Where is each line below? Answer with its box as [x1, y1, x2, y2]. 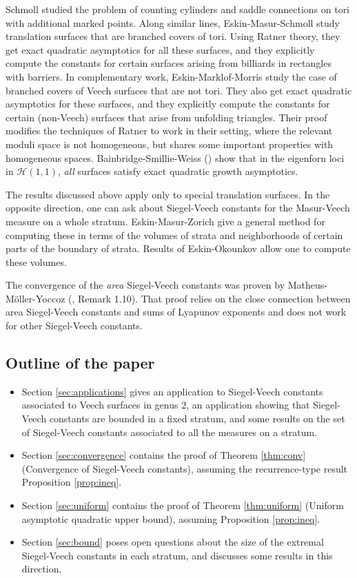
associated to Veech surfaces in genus [21, 398, 178, 412]
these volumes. [6, 254, 67, 269]
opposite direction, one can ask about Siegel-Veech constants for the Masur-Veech [6, 200, 350, 215]
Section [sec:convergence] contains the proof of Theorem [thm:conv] [21, 448, 306, 462]
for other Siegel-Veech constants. [6, 318, 143, 333]
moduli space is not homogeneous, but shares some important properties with [6, 136, 334, 151]
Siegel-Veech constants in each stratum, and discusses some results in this [21, 548, 333, 562]
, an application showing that [186, 398, 310, 412]
